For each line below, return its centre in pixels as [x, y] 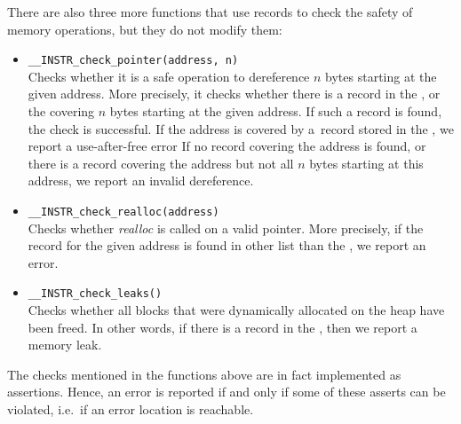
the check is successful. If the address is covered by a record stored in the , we [241, 128]
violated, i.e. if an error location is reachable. [131, 409]
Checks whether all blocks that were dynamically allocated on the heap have [236, 310]
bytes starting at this [366, 163]
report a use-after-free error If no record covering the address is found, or [227, 146]
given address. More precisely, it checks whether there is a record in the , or [234, 94]
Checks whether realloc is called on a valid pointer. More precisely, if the [226, 228]
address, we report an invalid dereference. [141, 181]
